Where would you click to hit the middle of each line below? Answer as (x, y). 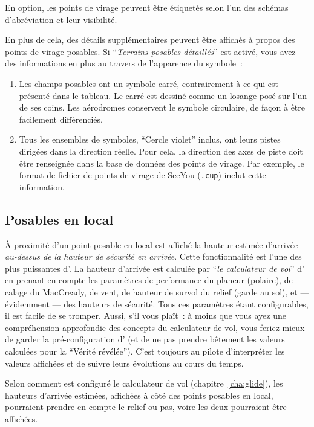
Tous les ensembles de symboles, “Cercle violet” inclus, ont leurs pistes (150, 139)
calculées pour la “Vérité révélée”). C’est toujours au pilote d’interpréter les (145, 351)
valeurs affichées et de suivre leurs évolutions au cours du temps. (124, 363)
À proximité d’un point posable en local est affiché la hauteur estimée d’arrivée (152, 244)
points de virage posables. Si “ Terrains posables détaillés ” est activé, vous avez (150, 51)
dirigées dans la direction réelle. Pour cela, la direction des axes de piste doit (161, 151)
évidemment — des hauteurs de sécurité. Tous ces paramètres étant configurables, (157, 303)
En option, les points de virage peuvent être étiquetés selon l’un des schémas (147, 7)
